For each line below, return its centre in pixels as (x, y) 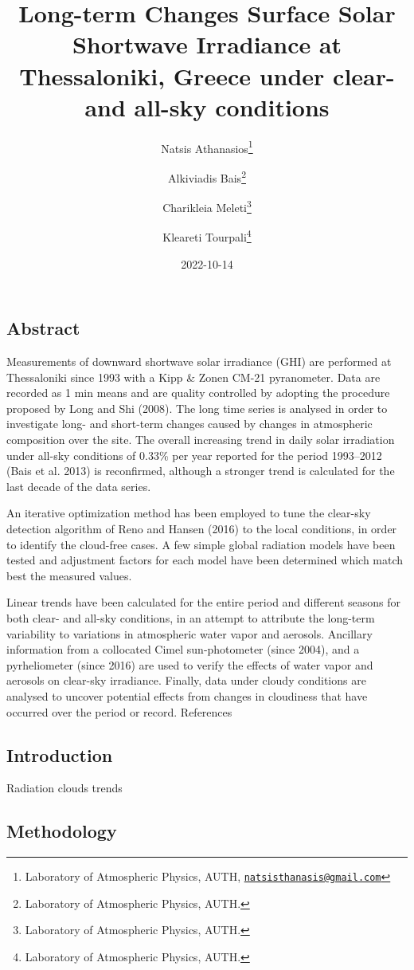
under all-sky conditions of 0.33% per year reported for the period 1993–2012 (194, 455)
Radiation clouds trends (64, 788)
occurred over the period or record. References (119, 711)
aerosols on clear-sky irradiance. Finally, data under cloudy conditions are (186, 680)
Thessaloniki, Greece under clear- (207, 75)
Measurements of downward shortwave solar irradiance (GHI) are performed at (199, 361)
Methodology (62, 831)
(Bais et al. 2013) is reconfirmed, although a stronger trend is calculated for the (201, 471)
